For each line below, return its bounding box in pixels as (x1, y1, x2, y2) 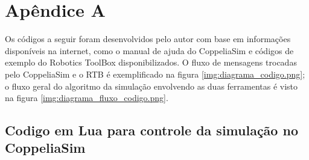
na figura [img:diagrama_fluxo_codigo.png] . (5, 91, 168, 104)
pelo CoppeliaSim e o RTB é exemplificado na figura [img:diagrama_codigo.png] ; (5, 67, 305, 80)
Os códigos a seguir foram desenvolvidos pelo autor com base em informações (5, 32, 291, 45)
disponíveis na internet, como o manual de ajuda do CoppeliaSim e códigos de (5, 44, 294, 57)
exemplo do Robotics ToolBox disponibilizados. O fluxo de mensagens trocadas (5, 56, 297, 69)
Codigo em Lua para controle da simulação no (5, 121, 298, 140)
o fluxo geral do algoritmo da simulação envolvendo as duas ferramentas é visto (5, 79, 298, 92)
